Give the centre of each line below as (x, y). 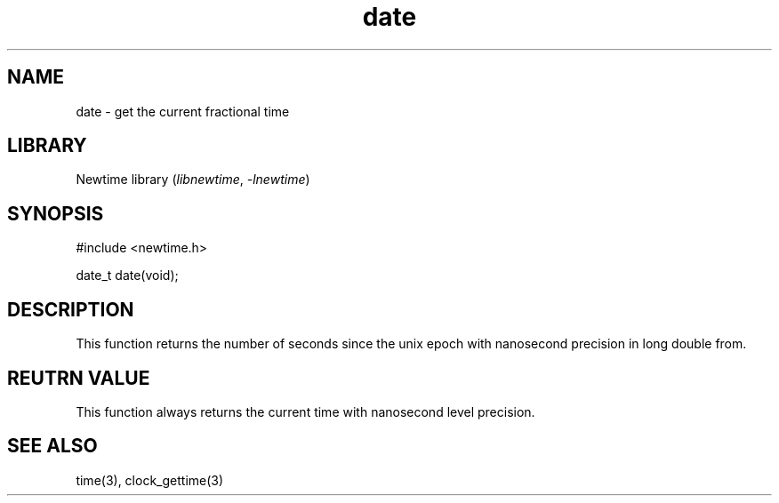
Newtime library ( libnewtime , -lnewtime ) (193, 180)
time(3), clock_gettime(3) (150, 480)
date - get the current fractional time (183, 111)
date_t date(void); (127, 275)
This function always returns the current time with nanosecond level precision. (305, 411)
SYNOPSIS (56, 213)
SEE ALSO (52, 446)
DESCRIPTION (71, 309)
